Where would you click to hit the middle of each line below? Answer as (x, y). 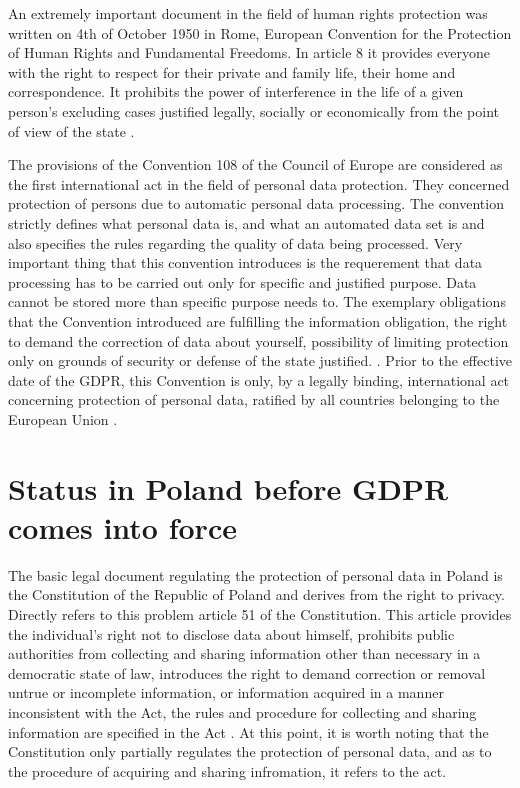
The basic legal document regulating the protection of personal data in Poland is (255, 574)
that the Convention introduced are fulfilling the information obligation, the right (258, 320)
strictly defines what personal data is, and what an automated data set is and (246, 222)
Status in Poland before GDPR (228, 487)
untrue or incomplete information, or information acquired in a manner (226, 692)
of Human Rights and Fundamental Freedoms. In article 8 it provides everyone (249, 52)
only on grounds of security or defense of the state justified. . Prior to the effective (260, 360)
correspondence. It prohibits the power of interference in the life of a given (236, 91)
